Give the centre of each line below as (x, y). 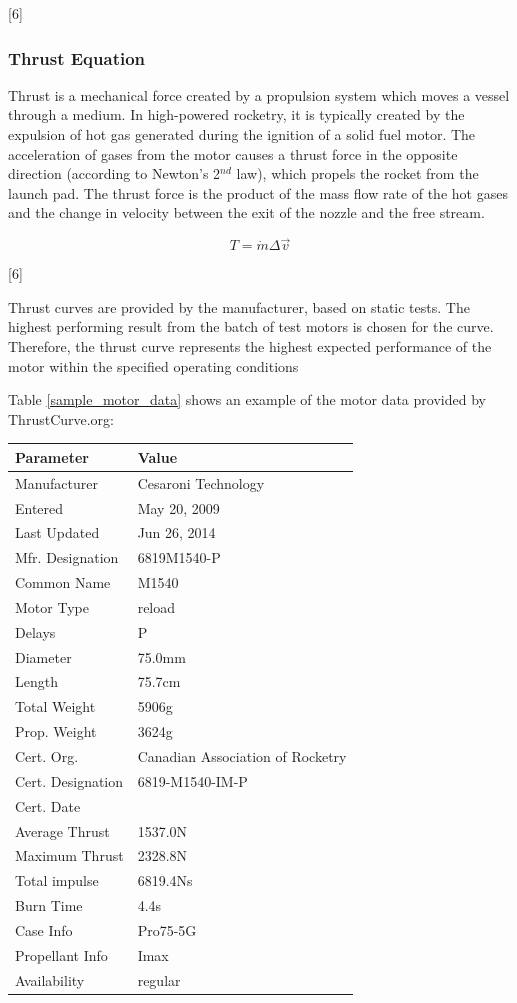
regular (159, 979)
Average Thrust (62, 830)
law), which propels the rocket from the (357, 173)
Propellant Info (61, 954)
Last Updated (57, 532)
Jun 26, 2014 (176, 532)
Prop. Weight (56, 731)
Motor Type (52, 606)
